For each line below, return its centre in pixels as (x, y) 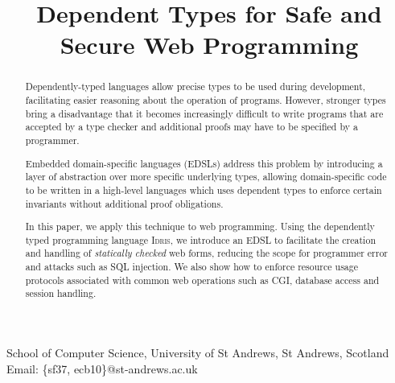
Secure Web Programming (209, 45)
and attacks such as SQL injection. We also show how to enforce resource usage (192, 267)
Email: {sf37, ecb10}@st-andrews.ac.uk (102, 368)
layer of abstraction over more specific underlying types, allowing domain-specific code (206, 177)
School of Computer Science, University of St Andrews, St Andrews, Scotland (198, 352)
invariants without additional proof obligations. (124, 203)
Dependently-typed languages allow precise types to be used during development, (195, 86)
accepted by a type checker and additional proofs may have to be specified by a (191, 127)
